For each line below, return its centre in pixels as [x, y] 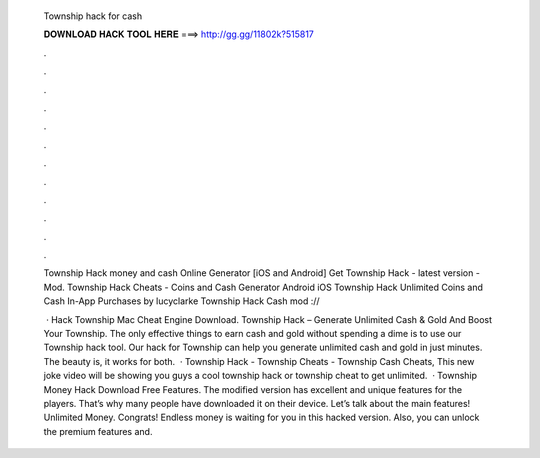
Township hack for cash [93, 16]
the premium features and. [98, 431]
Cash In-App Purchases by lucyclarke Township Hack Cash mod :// [181, 301]
